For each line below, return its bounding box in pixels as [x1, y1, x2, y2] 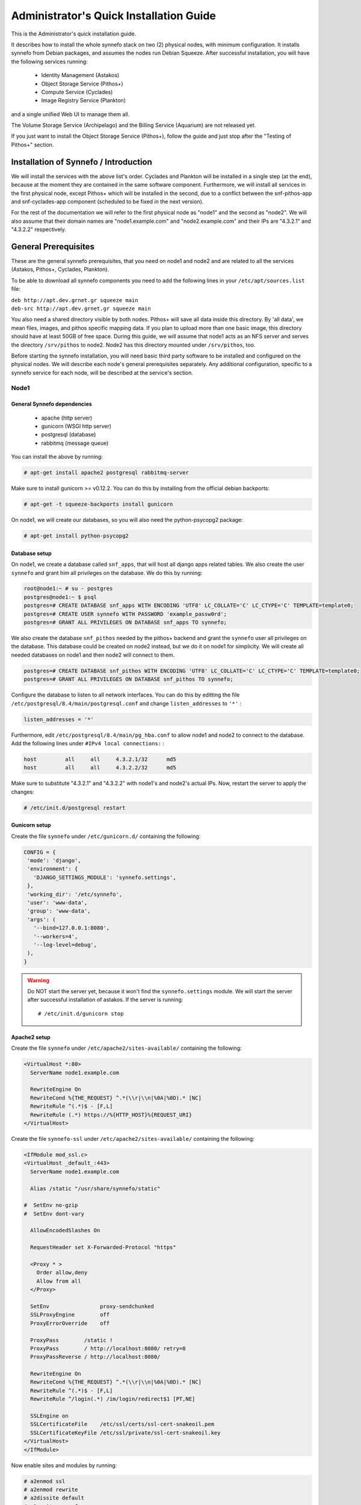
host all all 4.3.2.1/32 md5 [23, 756, 177, 763]
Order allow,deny [36, 1269, 88, 1276]
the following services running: [11, 58, 88, 65]
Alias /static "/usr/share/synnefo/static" [30, 1185, 161, 1192]
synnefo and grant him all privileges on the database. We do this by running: [11, 569, 203, 576]
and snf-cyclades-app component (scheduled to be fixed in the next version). [11, 197, 204, 205]
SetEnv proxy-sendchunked [30, 1303, 155, 1309]
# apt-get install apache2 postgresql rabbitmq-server [23, 470, 189, 476]
